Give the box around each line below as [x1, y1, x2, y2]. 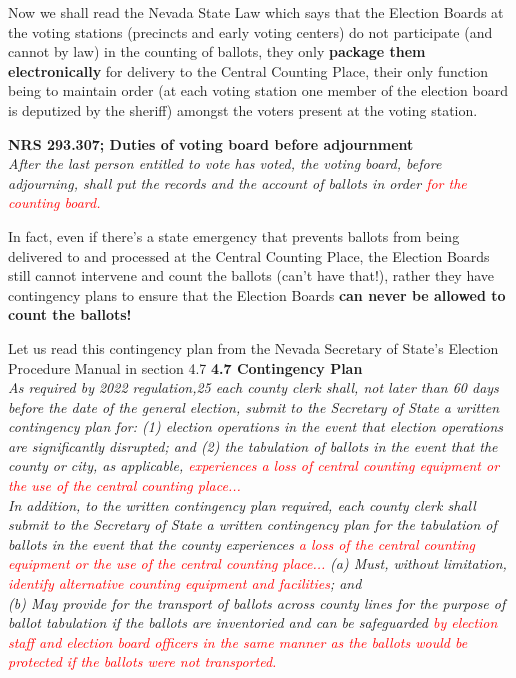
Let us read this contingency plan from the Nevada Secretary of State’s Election [8, 337, 499, 358]
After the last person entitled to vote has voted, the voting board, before [8, 153, 442, 174]
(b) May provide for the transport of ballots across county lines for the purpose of [8, 592, 506, 613]
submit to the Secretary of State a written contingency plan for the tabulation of [8, 514, 497, 535]
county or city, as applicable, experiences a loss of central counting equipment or [8, 455, 500, 476]
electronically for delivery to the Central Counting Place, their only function [8, 60, 489, 81]
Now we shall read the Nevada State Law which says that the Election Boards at [8, 2, 504, 22]
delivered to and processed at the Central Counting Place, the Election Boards [8, 245, 490, 266]
